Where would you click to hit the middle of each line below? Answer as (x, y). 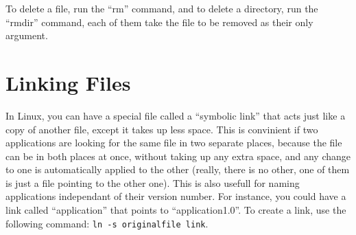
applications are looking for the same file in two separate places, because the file (174, 143)
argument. (27, 35)
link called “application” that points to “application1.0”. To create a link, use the (176, 210)
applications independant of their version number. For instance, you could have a (176, 196)
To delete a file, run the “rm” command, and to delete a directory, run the (162, 8)
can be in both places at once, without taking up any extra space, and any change (178, 156)
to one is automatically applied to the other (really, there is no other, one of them (178, 169)
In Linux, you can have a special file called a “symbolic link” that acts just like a (176, 115)
